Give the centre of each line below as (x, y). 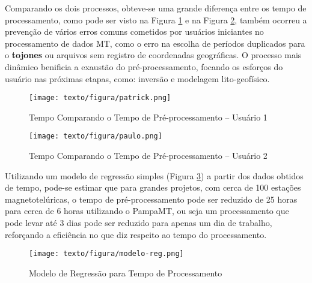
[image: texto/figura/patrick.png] (100, 98)
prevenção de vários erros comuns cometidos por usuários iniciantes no (134, 31)
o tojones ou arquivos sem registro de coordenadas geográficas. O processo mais (153, 55)
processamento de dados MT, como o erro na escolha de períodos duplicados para (155, 43)
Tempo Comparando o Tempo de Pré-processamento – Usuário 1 (148, 117)
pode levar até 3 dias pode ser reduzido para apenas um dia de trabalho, (139, 223)
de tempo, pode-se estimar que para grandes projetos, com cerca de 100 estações (153, 187)
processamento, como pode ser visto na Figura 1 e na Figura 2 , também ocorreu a (156, 19)
